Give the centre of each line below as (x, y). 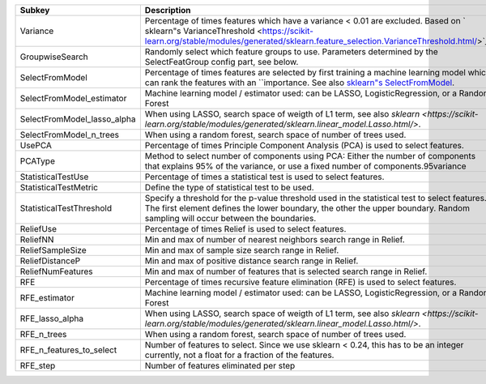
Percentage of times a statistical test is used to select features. (264, 177)
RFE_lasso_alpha (52, 318)
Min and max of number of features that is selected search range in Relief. (286, 271)
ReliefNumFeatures (56, 271)
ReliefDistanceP (50, 261)
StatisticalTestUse (54, 177)
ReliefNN (37, 239)
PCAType (38, 161)
